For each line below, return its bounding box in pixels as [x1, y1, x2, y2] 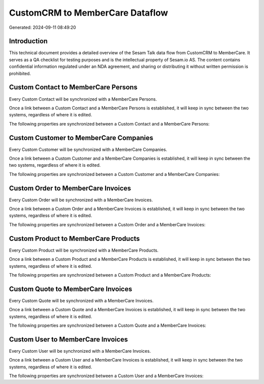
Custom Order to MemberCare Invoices [9, 184, 132, 192]
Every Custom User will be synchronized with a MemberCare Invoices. [9, 348, 151, 354]
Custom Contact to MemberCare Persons [9, 83, 138, 91]
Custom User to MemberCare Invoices [9, 335, 128, 343]
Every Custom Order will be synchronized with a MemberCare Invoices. [9, 197, 153, 203]
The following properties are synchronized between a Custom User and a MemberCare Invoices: [9, 373, 204, 379]
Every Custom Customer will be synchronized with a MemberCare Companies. [9, 147, 167, 152]
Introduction [9, 37, 48, 45]
